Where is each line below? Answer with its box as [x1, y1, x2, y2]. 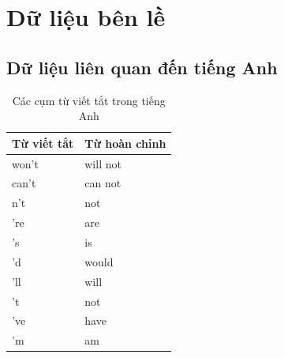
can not [84, 175, 121, 191]
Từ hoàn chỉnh [84, 134, 166, 151]
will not [84, 155, 121, 171]
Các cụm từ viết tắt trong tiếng [12, 92, 166, 108]
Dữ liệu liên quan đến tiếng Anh [6, 55, 278, 79]
